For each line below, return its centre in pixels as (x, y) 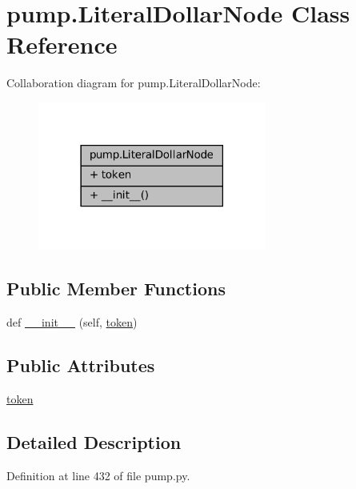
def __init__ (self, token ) (72, 321)
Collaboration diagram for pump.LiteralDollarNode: (134, 83)
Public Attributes (81, 365)
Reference (62, 44)
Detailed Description (94, 441)
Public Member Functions (116, 289)
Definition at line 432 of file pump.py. (98, 475)
